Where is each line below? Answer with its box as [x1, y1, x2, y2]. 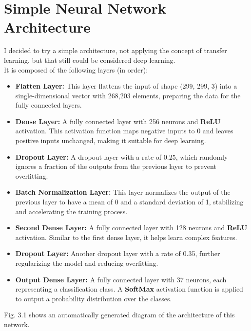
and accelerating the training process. [15, 206, 128, 216]
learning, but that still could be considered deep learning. [4, 55, 175, 65]
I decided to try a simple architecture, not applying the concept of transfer [4, 45, 227, 55]
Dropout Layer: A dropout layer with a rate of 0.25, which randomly [15, 151, 228, 162]
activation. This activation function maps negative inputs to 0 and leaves [15, 126, 233, 136]
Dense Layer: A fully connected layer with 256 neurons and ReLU [15, 116, 221, 126]
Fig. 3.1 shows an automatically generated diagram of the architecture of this [4, 310, 235, 320]
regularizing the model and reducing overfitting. [15, 258, 158, 268]
